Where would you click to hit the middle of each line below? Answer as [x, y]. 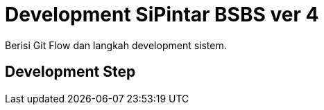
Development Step [70, 72]
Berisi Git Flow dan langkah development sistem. [116, 45]
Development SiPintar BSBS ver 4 [162, 15]
